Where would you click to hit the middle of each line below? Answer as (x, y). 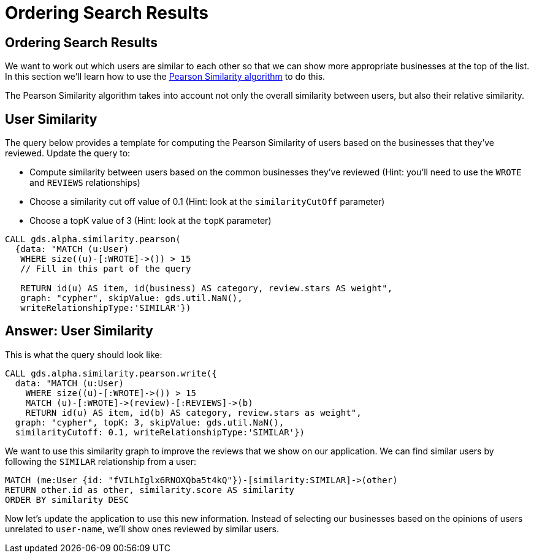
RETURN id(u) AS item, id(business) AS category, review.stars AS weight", (207, 289)
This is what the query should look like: (84, 354)
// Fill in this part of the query (106, 269)
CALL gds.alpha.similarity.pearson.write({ (111, 373)
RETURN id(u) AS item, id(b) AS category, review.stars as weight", (193, 412)
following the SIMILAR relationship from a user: (101, 461)
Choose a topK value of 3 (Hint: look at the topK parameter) (151, 221)
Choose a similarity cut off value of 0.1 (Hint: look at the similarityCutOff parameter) (207, 202)
